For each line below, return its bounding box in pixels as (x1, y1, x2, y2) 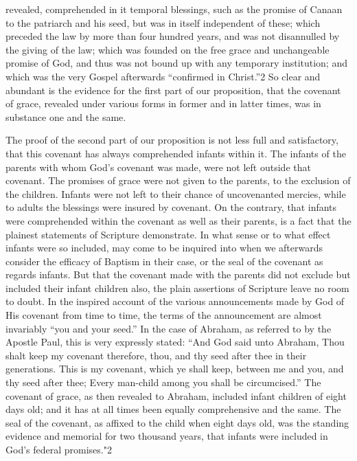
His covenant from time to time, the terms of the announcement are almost (5, 308, 322, 322)
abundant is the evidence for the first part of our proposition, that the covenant (5, 82, 341, 97)
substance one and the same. (5, 109, 126, 124)
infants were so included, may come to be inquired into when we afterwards (5, 240, 323, 255)
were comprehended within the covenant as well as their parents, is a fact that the (5, 213, 352, 227)
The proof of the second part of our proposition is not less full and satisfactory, (5, 133, 338, 147)
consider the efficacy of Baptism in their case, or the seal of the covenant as (5, 254, 323, 268)
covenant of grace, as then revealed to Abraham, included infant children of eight (5, 388, 347, 403)
